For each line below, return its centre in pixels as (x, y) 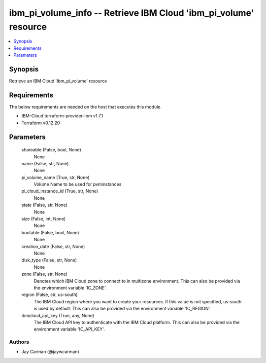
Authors (19, 342)
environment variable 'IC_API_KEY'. (69, 329)
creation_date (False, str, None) (53, 246)
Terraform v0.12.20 (41, 123)
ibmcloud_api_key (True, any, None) (58, 315)
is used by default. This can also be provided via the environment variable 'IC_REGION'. (122, 309)
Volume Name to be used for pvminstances (78, 184)
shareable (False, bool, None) (51, 150)
